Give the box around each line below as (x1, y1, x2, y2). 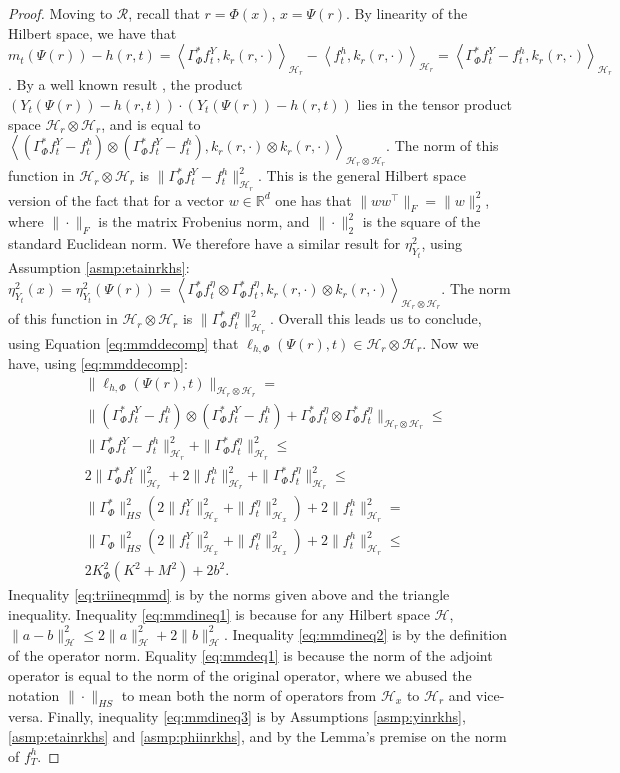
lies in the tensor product (357, 93, 513, 114)
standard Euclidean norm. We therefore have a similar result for (8, 233, 401, 254)
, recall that (128, 3, 200, 23)
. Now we (422, 332, 479, 353)
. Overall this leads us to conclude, (269, 308, 482, 329)
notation (8, 684, 60, 705)
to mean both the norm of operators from (121, 684, 377, 705)
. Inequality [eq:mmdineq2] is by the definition (223, 623, 508, 644)
